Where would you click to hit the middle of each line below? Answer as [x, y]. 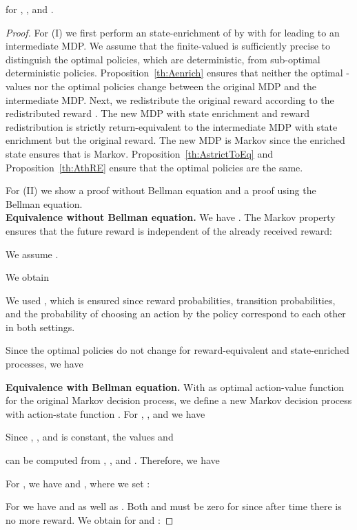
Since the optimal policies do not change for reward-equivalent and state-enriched [177, 350]
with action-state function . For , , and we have [105, 413]
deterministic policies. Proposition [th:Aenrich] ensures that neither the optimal [174, 73]
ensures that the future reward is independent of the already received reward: [169, 230]
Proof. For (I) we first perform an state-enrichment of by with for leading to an [173, 32]
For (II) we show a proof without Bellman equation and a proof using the [161, 190]
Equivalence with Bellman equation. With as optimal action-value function [175, 386]
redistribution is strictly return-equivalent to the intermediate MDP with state [172, 126]
